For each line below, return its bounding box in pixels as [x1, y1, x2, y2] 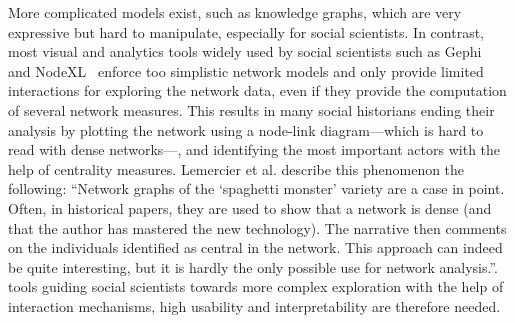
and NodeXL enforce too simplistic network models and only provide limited [8, 60, 484, 81]
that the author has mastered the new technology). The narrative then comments [8, 217, 507, 238]
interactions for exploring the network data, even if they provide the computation [8, 80, 507, 101]
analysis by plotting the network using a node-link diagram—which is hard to [8, 119, 484, 140]
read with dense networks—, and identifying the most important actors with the [8, 139, 501, 160]
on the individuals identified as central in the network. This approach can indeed [8, 237, 503, 258]
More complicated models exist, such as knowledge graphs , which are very [8, 2, 462, 22]
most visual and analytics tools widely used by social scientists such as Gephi [8, 41, 482, 62]
